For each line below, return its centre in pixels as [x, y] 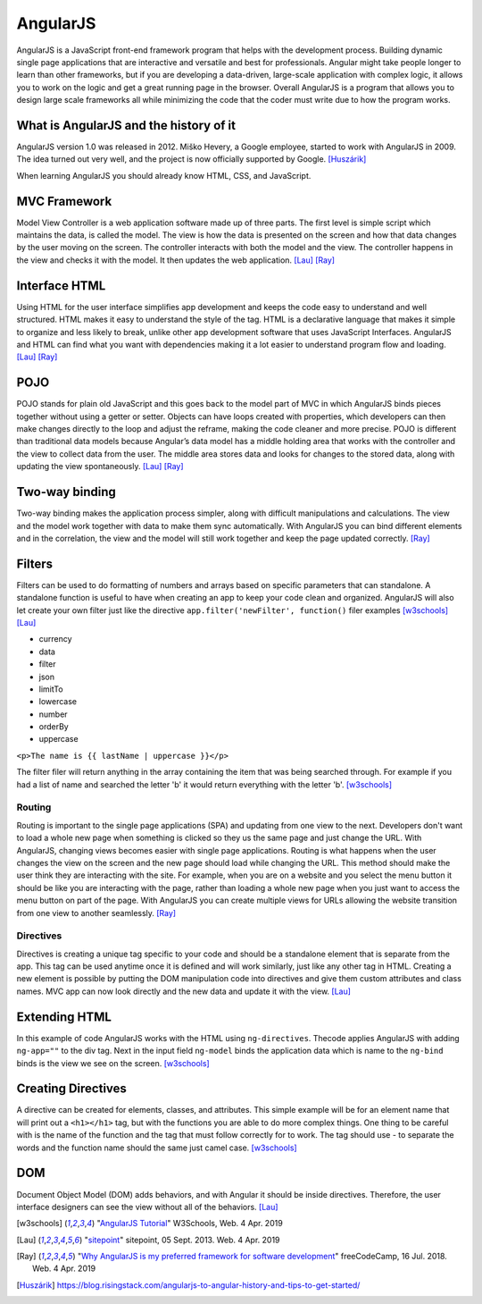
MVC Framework [64, 201]
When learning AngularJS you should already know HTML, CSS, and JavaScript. [164, 175]
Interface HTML [61, 286]
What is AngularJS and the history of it [126, 125]
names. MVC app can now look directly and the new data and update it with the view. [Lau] [184, 991]
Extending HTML [64, 1017]
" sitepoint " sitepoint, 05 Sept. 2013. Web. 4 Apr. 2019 [182, 1240]
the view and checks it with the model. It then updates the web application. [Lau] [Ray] [175, 260]
